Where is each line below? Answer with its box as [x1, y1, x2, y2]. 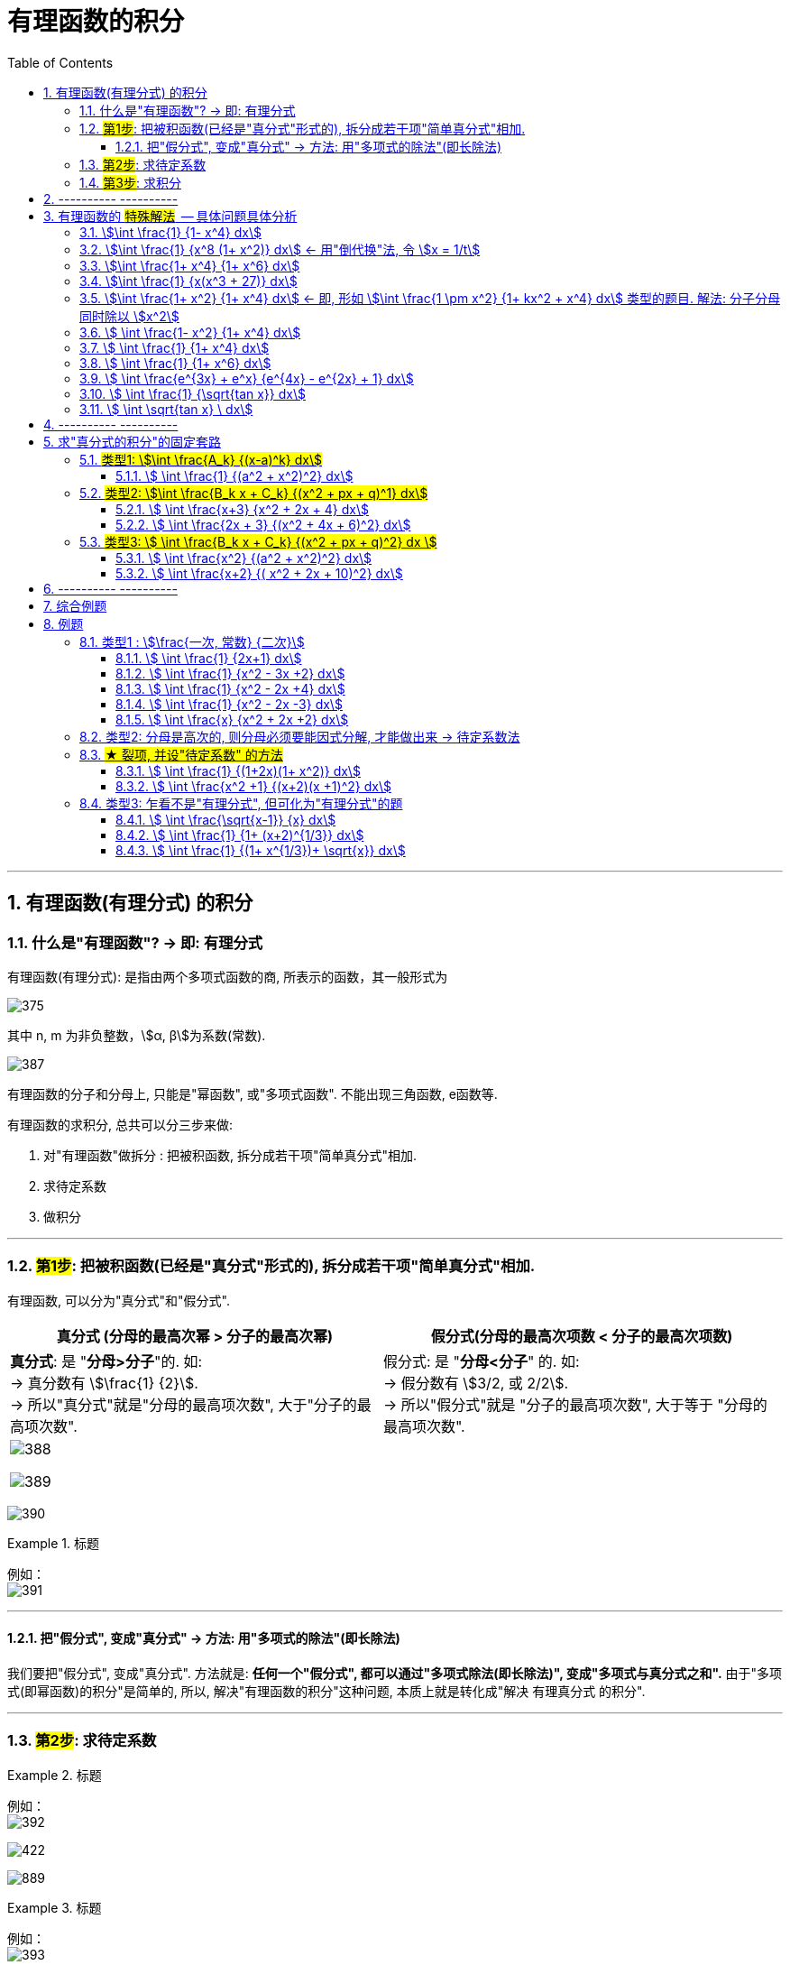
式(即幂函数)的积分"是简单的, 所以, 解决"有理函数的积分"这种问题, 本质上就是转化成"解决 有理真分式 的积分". [7, 1683, 646, 1699]
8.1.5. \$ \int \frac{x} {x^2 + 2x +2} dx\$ [115, 711, 349, 727]
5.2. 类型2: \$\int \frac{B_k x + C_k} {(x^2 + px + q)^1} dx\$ [79, 484, 428, 501]
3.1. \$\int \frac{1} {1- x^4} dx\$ [79, 224, 262, 240]
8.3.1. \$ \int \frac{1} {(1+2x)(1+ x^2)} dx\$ [115, 762, 361, 779]
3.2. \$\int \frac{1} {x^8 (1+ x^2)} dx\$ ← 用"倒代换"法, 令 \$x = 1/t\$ [79, 241, 481, 257]
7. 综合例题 [43, 597, 107, 613]
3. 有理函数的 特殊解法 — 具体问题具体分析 [43, 208, 298, 224]
